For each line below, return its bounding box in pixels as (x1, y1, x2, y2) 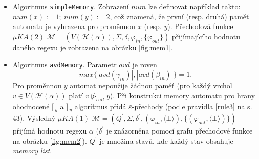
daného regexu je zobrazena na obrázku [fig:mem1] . (12, 42, 173, 52)
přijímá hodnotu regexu (12, 125, 87, 136)
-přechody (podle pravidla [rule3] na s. (132, 101, 252, 112)
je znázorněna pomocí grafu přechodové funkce (106, 125, 253, 136)
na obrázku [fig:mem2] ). (12, 135, 87, 146)
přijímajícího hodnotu (171, 31, 240, 41)
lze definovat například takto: (148, 1, 241, 11)
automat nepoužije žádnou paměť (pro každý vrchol (70, 80, 232, 91)
